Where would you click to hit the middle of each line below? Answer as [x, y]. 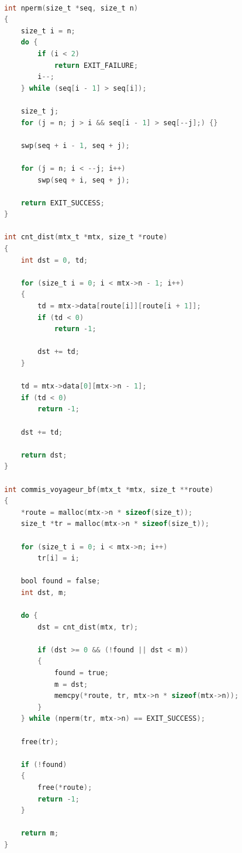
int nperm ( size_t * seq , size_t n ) [71, 8]
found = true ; [81, 673]
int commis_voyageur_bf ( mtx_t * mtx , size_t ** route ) [109, 489]
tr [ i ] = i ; [58, 558]
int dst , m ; [44, 592]
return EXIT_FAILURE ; [96, 65]
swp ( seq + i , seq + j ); [84, 180]
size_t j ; [40, 111]
